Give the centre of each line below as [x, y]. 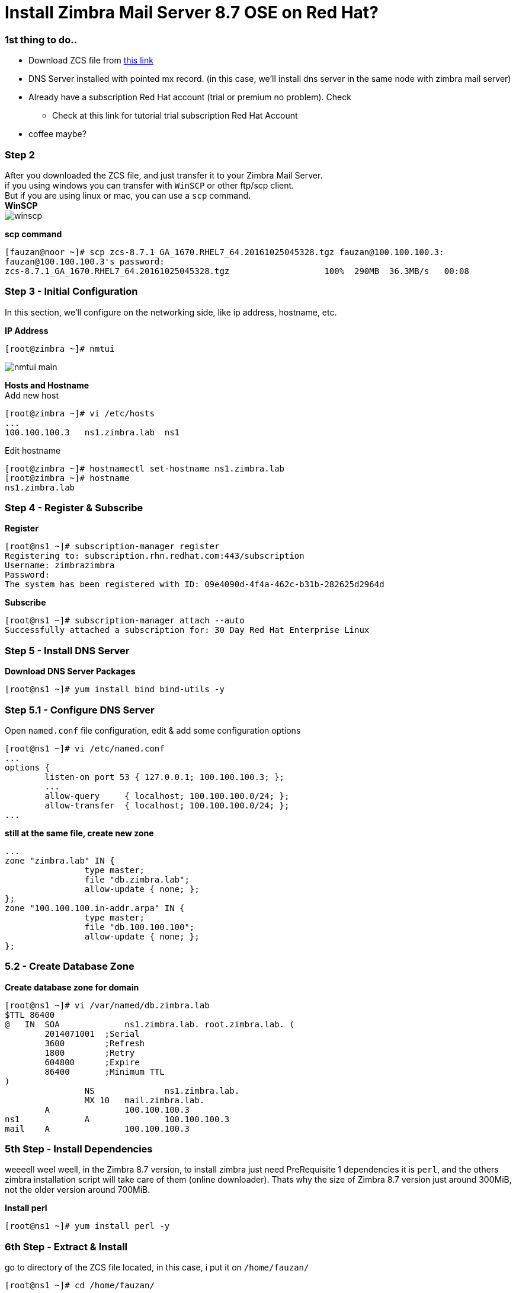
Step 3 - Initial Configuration [71, 292]
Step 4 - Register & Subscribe [74, 508]
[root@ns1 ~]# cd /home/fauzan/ [80, 1286]
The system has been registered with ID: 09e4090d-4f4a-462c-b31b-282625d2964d [195, 585]
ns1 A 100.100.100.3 [117, 1119]
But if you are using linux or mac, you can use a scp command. [128, 195]
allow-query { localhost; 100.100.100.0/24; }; [167, 796]
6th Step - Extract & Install [66, 1246]
